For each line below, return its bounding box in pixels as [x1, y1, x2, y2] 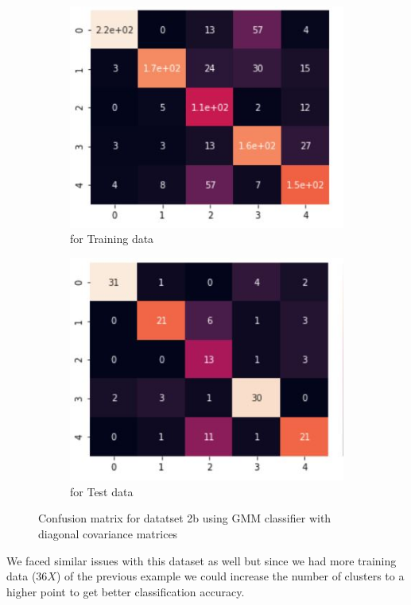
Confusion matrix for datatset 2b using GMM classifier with [38, 510, 332, 526]
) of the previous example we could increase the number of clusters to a [56, 568, 405, 584]
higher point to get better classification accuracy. [6, 583, 245, 599]
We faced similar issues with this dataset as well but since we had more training [6, 552, 397, 568]
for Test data [70, 483, 134, 499]
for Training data [70, 230, 154, 247]
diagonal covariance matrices [38, 525, 178, 541]
